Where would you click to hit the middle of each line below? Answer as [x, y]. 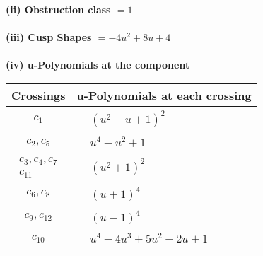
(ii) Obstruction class [58, 9]
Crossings [39, 95]
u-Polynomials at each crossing [164, 95]
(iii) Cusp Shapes [49, 37]
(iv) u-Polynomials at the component [98, 65]
